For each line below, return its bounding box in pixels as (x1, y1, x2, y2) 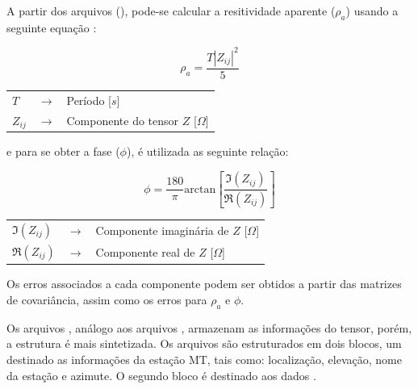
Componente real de (95, 244, 195, 261)
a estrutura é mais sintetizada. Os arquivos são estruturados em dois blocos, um (6, 335, 402, 352)
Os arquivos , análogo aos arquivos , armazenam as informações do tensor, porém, (6, 319, 412, 336)
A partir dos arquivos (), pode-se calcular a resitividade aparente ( (6, 2, 336, 19)
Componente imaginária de (95, 221, 229, 238)
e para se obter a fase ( (6, 143, 120, 160)
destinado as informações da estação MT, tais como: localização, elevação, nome (6, 351, 402, 368)
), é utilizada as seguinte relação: (126, 143, 289, 160)
